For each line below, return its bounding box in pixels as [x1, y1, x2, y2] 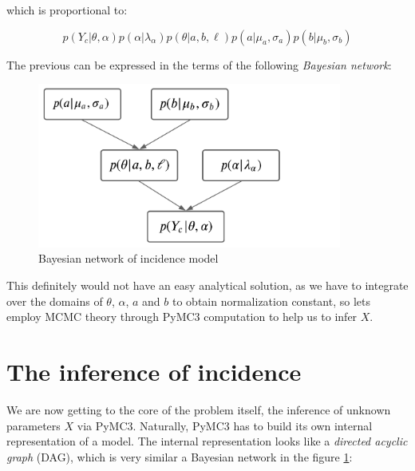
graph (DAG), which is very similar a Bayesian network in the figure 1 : [6, 448, 353, 465]
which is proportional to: [6, 2, 128, 18]
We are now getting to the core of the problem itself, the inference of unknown [6, 401, 391, 418]
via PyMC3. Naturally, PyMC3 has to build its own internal [77, 417, 373, 433]
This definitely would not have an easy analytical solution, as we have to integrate [6, 277, 409, 294]
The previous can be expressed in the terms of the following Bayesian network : [6, 56, 392, 73]
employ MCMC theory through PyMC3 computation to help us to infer [6, 308, 358, 325]
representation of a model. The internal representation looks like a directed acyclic [6, 433, 408, 449]
